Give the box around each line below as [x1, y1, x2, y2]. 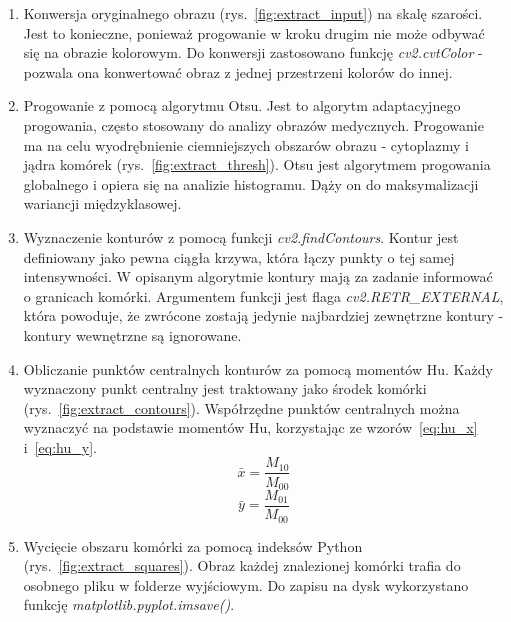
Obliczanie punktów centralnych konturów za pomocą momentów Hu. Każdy [23, 358, 493, 379]
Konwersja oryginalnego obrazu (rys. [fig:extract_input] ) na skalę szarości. [23, 3, 483, 23]
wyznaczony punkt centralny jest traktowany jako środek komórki [23, 378, 427, 399]
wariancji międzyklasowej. [23, 193, 182, 214]
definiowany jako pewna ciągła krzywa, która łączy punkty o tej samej [23, 246, 455, 267]
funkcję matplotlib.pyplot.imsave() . [23, 594, 235, 615]
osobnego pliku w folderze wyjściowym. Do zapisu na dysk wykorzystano [23, 574, 469, 595]
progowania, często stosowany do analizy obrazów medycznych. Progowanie [23, 114, 484, 135]
